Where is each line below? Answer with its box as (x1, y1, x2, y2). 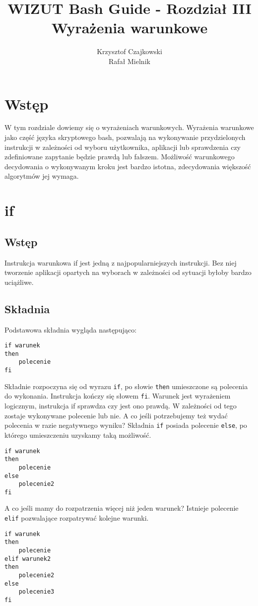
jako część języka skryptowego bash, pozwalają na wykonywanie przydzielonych (4, 132, 246, 142)
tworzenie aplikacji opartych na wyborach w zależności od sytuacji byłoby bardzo (4, 267, 252, 277)
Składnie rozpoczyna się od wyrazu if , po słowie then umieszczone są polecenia (4, 381, 248, 391)
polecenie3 (18, 588, 55, 596)
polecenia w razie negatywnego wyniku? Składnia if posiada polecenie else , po (4, 420, 247, 430)
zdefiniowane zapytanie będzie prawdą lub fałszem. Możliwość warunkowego (4, 151, 235, 162)
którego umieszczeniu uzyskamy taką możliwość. (4, 429, 151, 440)
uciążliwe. (4, 276, 34, 287)
